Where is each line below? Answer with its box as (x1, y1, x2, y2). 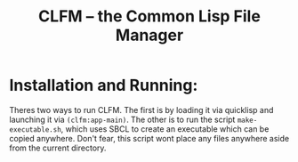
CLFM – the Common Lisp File (38, 6, 261, 27)
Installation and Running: (9, 76, 198, 95)
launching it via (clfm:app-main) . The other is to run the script (9, 114, 236, 125)
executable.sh (9, 125, 62, 134)
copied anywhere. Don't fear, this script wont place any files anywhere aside (9, 133, 290, 143)
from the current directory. (9, 142, 107, 153)
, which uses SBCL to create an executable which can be (60, 123, 270, 134)
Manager (115, 25, 184, 45)
